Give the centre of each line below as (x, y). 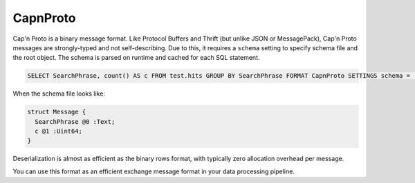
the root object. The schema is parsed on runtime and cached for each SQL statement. (136, 58)
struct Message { (57, 112)
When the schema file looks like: (59, 94)
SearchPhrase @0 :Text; (75, 121)
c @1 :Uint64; (59, 131)
